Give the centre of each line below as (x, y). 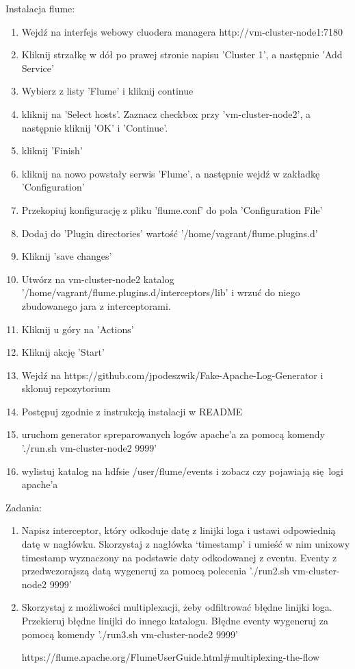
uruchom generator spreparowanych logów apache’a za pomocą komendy (173, 434)
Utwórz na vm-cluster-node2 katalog (98, 279)
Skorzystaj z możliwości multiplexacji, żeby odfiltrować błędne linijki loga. (177, 607)
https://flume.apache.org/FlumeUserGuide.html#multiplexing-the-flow (171, 657)
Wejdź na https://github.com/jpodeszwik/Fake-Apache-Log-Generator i (172, 375)
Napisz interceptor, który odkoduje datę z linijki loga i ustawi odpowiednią (179, 530)
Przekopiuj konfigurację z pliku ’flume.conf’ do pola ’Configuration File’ (172, 209)
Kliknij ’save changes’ (67, 256)
